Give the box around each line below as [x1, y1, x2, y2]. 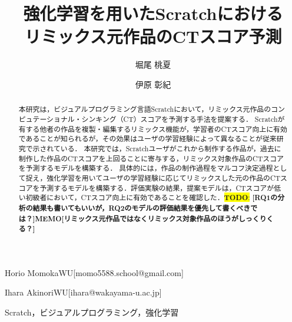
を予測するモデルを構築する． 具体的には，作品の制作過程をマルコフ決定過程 [18, 163, 273, 173]
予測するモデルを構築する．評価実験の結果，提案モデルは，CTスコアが [39, 182, 274, 192]
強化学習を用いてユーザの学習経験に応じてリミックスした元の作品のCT [47, 172, 281, 182]
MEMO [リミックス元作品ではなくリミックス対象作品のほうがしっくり [35, 213, 267, 224]
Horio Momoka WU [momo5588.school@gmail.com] [5, 266, 184, 278]
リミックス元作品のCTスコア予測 [24, 24, 282, 48]
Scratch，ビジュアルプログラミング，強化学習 [5, 306, 179, 318]
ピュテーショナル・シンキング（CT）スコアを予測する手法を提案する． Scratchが [18, 114, 285, 124]
